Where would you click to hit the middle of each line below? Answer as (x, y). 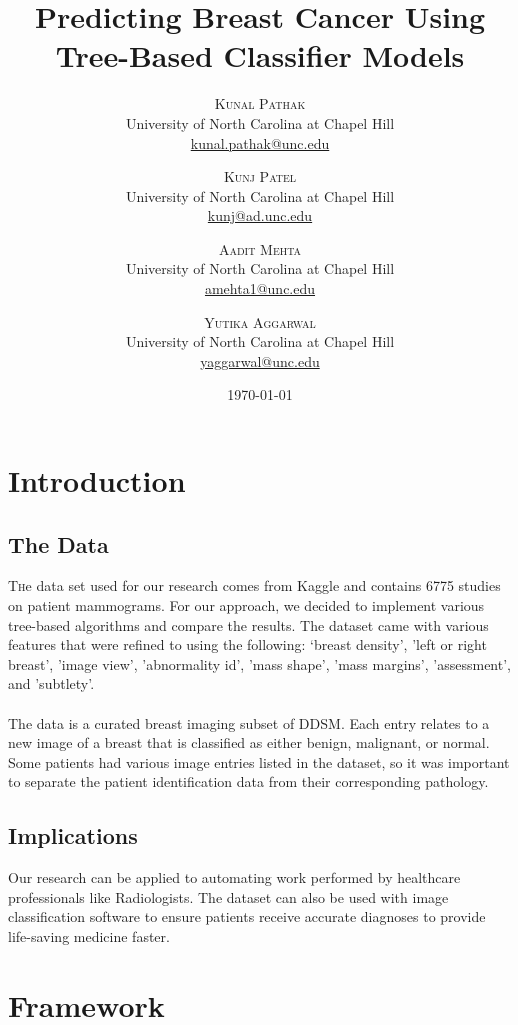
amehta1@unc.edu (260, 288)
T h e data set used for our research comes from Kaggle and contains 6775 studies (254, 585)
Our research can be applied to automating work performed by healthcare (234, 877)
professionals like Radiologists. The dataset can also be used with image (228, 896)
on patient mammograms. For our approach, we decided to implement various (246, 605)
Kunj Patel (260, 176)
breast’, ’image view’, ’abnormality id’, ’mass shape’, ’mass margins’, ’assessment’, (259, 663)
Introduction (97, 480)
